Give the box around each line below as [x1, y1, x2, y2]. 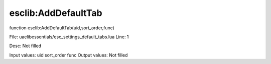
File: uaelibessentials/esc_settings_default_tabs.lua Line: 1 [9, 34, 129, 40]
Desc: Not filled [9, 43, 42, 49]
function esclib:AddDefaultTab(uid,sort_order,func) [9, 25, 115, 31]
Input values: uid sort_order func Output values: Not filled [9, 52, 128, 58]
